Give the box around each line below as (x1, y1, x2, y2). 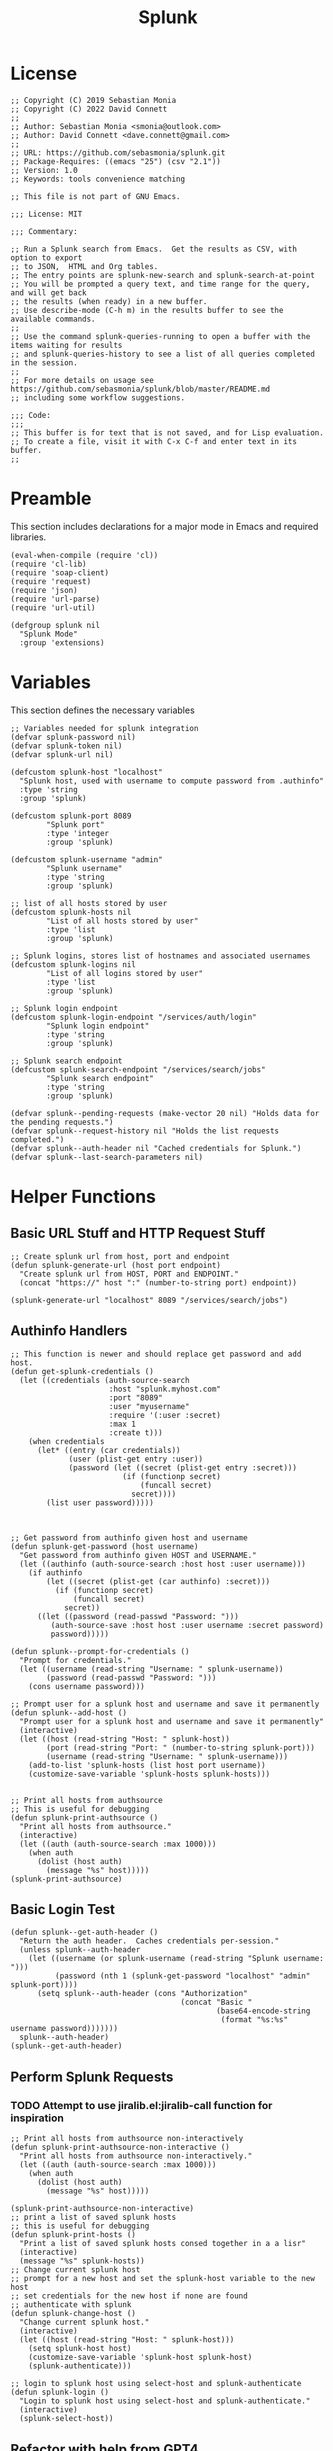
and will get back (10, 287, 87, 298)
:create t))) (108, 1427, 163, 1438)
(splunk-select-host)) (19, 2414, 114, 2424)
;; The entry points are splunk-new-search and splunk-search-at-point (10, 270, 315, 280)
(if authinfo (28, 1567, 83, 1578)
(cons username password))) (28, 1681, 145, 1691)
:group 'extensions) (19, 637, 105, 648)
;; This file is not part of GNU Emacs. (10, 191, 182, 201)
